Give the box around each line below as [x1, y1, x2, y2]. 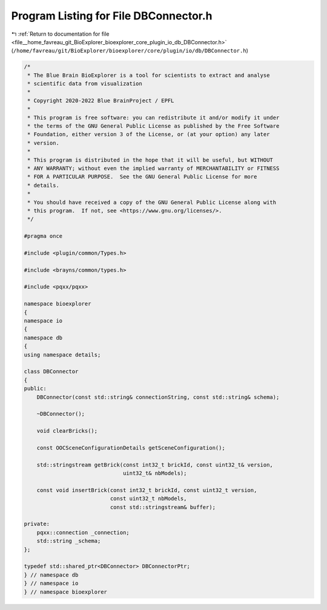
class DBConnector [24, 368, 79, 375]
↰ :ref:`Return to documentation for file [11, 30, 110, 38]
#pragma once [24, 233, 63, 240]
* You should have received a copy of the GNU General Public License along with [27, 198, 277, 206]
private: [24, 520, 50, 528]
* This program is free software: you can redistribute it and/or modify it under [27, 114, 280, 121]
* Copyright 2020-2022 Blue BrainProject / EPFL [27, 97, 174, 104]
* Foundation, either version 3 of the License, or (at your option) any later [27, 131, 270, 138]
